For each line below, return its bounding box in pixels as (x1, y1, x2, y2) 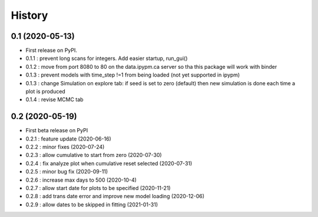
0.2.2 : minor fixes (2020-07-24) (25, 143, 105, 151)
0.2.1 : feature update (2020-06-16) (25, 135, 111, 142)
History (11, 9, 48, 22)
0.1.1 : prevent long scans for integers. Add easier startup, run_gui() (25, 55, 188, 62)
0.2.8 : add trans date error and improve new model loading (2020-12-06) (25, 193, 204, 200)
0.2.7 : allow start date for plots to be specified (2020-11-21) (25, 185, 171, 192)
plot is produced (25, 88, 66, 95)
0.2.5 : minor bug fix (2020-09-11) (25, 168, 108, 175)
